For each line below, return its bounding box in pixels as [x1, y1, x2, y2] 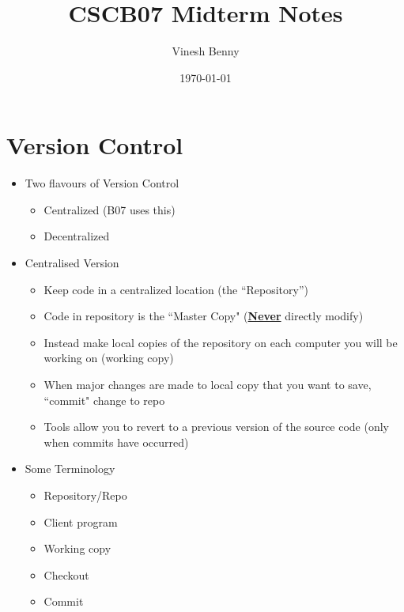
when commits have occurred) [43, 433, 189, 450]
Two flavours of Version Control [25, 175, 179, 191]
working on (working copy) [43, 349, 174, 366]
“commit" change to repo [43, 391, 165, 408]
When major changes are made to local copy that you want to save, [43, 376, 372, 392]
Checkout [43, 566, 89, 583]
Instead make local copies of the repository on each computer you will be [43, 334, 398, 350]
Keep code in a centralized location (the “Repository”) [43, 281, 308, 297]
